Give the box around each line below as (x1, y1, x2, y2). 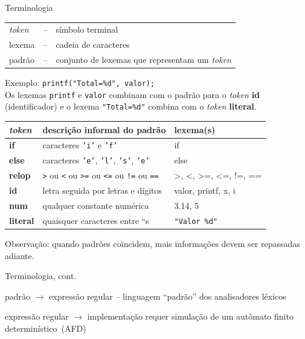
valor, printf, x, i (174, 184, 236, 197)
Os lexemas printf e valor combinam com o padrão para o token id (5, 88, 260, 100)
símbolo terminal (56, 23, 118, 36)
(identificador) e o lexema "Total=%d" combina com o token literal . (5, 100, 257, 113)
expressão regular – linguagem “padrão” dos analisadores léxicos (49, 289, 286, 302)
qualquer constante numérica (42, 199, 149, 211)
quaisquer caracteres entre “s (42, 214, 149, 226)
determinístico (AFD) (5, 321, 86, 334)
